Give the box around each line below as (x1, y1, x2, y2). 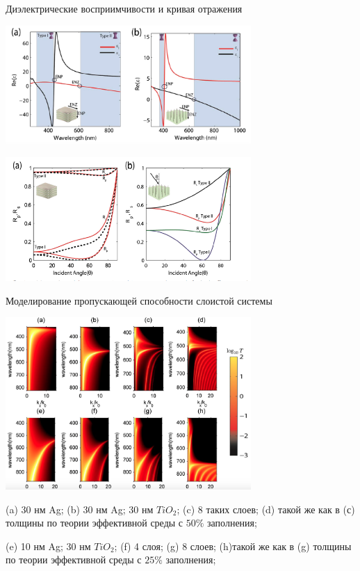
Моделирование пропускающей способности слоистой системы (6, 293, 272, 307)
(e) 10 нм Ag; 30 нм (6, 538, 91, 553)
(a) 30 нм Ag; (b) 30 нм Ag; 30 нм (6, 501, 154, 516)
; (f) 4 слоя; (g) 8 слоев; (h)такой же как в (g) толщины (114, 538, 352, 553)
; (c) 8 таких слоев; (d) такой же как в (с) (177, 501, 355, 516)
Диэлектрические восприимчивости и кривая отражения (6, 1, 243, 15)
